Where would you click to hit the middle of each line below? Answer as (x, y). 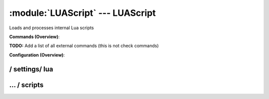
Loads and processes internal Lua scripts (52, 28)
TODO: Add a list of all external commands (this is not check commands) (84, 46)
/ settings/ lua (31, 69)
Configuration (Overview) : (37, 55)
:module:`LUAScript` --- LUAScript (82, 13)
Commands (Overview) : (34, 37)
